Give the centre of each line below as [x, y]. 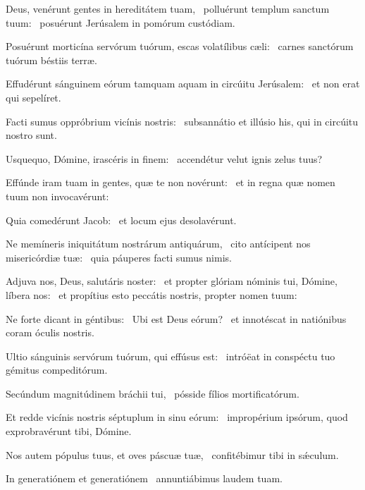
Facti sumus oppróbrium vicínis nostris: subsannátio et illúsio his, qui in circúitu [182, 121]
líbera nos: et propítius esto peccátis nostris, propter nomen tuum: [151, 294]
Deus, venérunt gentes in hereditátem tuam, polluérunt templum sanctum [168, 8]
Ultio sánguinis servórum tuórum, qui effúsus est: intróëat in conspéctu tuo [171, 356]
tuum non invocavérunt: [57, 196]
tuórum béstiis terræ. [51, 60]
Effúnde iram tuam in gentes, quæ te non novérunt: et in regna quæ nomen [171, 182]
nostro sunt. [31, 135]
